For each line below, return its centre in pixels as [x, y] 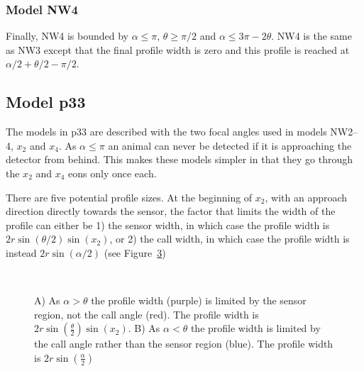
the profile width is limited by [255, 328]
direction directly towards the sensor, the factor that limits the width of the [171, 211]
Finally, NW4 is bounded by [67, 36]
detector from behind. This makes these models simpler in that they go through [179, 159]
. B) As [144, 328]
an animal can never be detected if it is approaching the [230, 145]
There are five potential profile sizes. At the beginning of [129, 197]
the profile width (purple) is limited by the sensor [199, 300]
